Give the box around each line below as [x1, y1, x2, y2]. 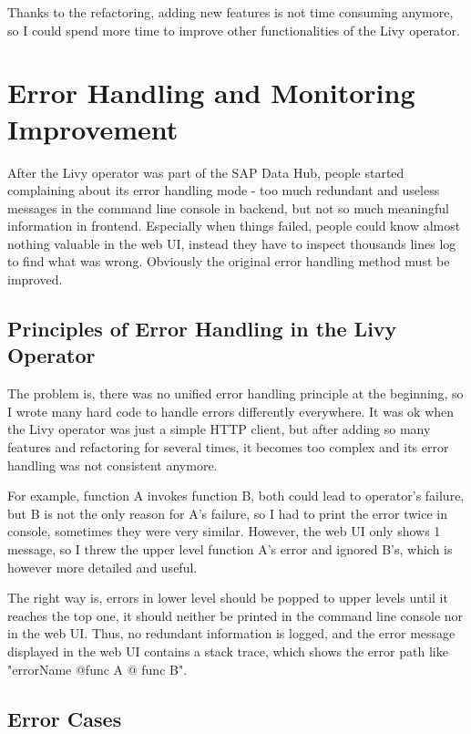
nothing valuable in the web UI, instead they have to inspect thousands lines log [7, 233, 456, 253]
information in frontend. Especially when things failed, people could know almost [7, 216, 461, 235]
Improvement [7, 109, 179, 147]
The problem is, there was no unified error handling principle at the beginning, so [7, 384, 464, 403]
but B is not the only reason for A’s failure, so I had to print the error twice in [7, 503, 447, 522]
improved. [7, 270, 63, 289]
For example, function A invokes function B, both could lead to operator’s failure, [7, 486, 465, 505]
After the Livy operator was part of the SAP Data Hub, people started [7, 162, 404, 181]
